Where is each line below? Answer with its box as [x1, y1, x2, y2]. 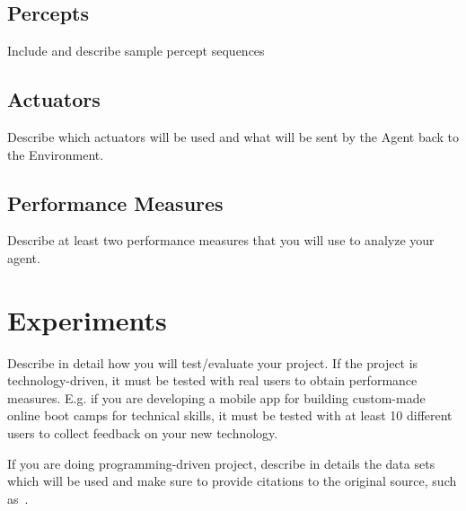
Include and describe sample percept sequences [7, 41, 265, 60]
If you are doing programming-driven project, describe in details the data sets [7, 454, 435, 472]
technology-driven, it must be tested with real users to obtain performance [7, 371, 418, 390]
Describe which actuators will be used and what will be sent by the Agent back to [7, 128, 459, 145]
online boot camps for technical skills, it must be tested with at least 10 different [7, 406, 453, 425]
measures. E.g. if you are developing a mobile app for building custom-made [7, 388, 426, 407]
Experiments [7, 301, 167, 338]
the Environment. [7, 145, 104, 163]
